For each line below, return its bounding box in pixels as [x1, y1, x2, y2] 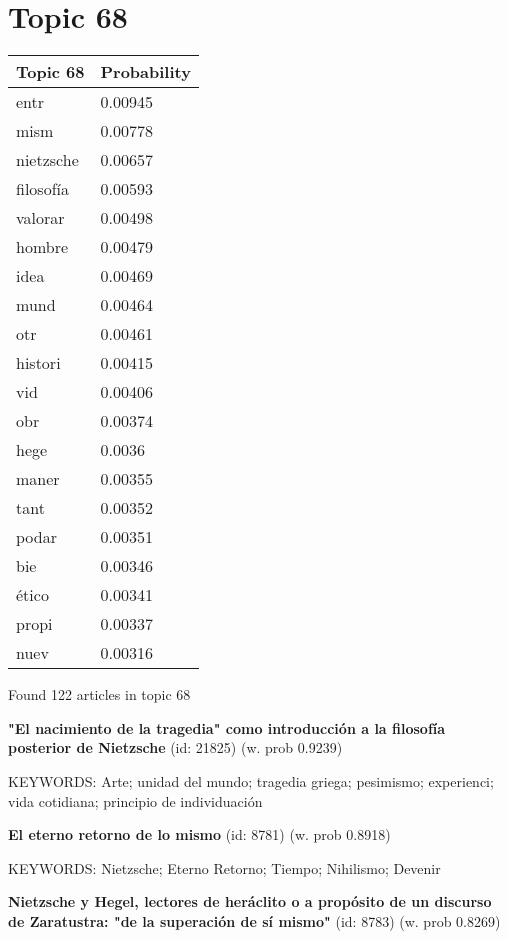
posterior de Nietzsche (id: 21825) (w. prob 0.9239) [8, 737, 343, 758]
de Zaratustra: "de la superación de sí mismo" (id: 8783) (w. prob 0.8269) [8, 910, 501, 931]
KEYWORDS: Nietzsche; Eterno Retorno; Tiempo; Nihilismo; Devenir [8, 857, 441, 878]
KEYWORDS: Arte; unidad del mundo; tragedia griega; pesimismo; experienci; [8, 770, 494, 791]
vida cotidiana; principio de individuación [8, 790, 263, 811]
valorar [16, 206, 65, 230]
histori [16, 351, 61, 375]
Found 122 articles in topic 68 [8, 684, 191, 705]
